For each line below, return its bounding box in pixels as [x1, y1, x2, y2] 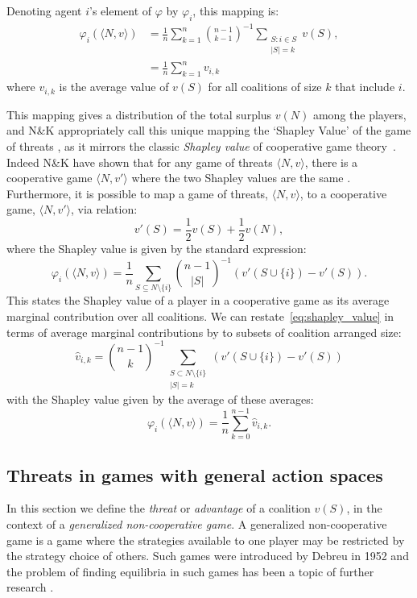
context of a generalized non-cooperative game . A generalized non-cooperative [6, 515, 387, 532]
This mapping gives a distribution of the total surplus [6, 106, 272, 123]
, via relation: [70, 201, 138, 218]
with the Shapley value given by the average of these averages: [6, 391, 314, 408]
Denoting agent [6, 2, 82, 19]
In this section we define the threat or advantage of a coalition [6, 500, 311, 517]
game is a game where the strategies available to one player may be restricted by [6, 531, 405, 548]
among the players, [312, 106, 407, 123]
